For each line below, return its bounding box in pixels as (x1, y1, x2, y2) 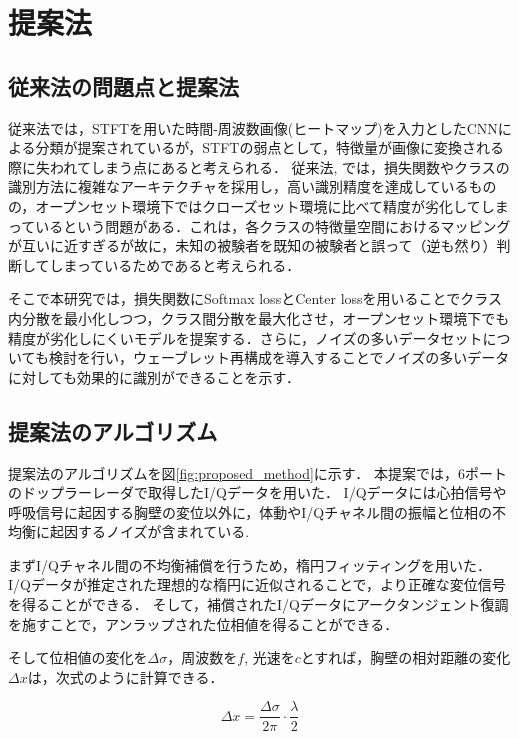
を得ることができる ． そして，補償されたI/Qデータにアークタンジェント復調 (8, 594, 509, 615)
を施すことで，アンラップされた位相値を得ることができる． (8, 613, 399, 634)
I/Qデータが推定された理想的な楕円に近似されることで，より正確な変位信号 (8, 574, 506, 595)
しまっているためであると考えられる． (49, 254, 301, 275)
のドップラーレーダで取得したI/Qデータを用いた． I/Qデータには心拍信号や (8, 482, 507, 503)
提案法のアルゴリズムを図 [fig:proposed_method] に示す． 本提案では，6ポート (8, 462, 507, 483)
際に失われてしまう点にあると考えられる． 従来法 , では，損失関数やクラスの (8, 156, 510, 177)
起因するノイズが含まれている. (49, 521, 250, 542)
